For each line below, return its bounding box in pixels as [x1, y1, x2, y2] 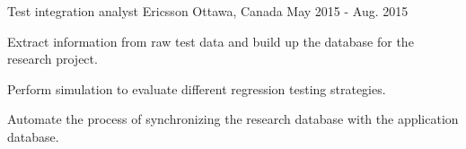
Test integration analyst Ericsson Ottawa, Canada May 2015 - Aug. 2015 [7, 2, 409, 20]
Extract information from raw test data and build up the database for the [7, 31, 414, 50]
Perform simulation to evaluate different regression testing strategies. [7, 79, 386, 98]
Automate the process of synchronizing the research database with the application [7, 110, 459, 128]
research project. [7, 49, 98, 68]
